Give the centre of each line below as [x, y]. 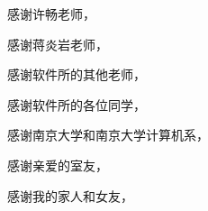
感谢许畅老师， [51, 14]
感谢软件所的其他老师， [77, 74]
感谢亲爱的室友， [58, 165]
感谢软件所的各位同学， [77, 104]
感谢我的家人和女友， [70, 195]
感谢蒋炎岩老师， [58, 44]
